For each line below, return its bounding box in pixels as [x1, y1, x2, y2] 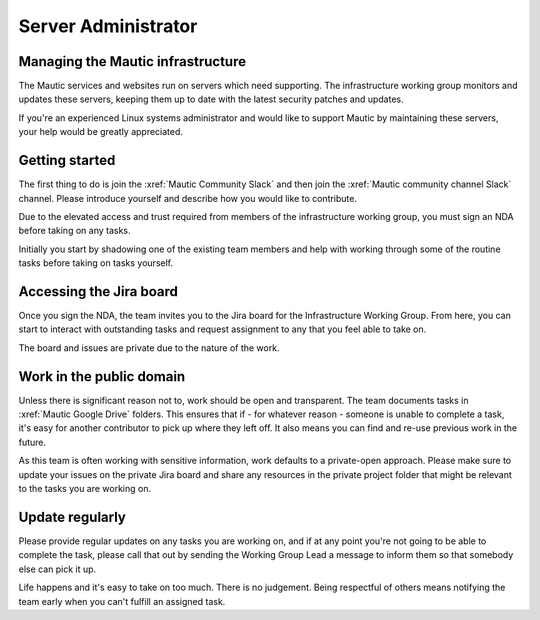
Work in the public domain [18, 368, 186, 385]
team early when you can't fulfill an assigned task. [18, 595, 226, 607]
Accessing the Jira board [18, 283, 179, 300]
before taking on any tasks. [18, 225, 131, 237]
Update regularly [18, 508, 127, 525]
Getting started [18, 152, 116, 169]
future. [18, 436, 47, 448]
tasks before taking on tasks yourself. [18, 257, 174, 269]
